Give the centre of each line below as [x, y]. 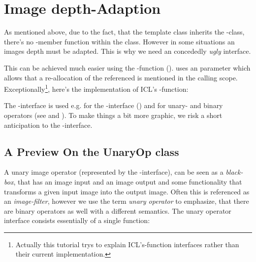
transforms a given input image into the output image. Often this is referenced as [127, 191]
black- [234, 172]
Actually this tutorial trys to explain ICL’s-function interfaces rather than [127, 244]
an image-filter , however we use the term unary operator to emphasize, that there [127, 201]
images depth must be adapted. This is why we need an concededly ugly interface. [128, 51]
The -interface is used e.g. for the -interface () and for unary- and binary [113, 105]
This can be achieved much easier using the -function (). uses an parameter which [127, 67]
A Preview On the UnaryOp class [92, 151]
